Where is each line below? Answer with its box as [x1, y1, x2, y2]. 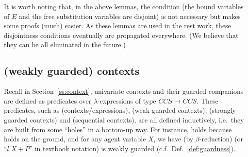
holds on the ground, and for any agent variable [4, 134, 146, 144]
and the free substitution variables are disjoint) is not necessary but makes [18, 11, 241, 21]
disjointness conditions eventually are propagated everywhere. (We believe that [4, 30, 239, 40]
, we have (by [153, 134, 194, 144]
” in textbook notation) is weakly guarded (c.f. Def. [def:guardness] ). [29, 143, 235, 153]
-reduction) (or [199, 134, 244, 144]
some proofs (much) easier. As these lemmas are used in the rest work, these [4, 20, 231, 31]
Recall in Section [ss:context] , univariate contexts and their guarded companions [4, 86, 244, 96]
